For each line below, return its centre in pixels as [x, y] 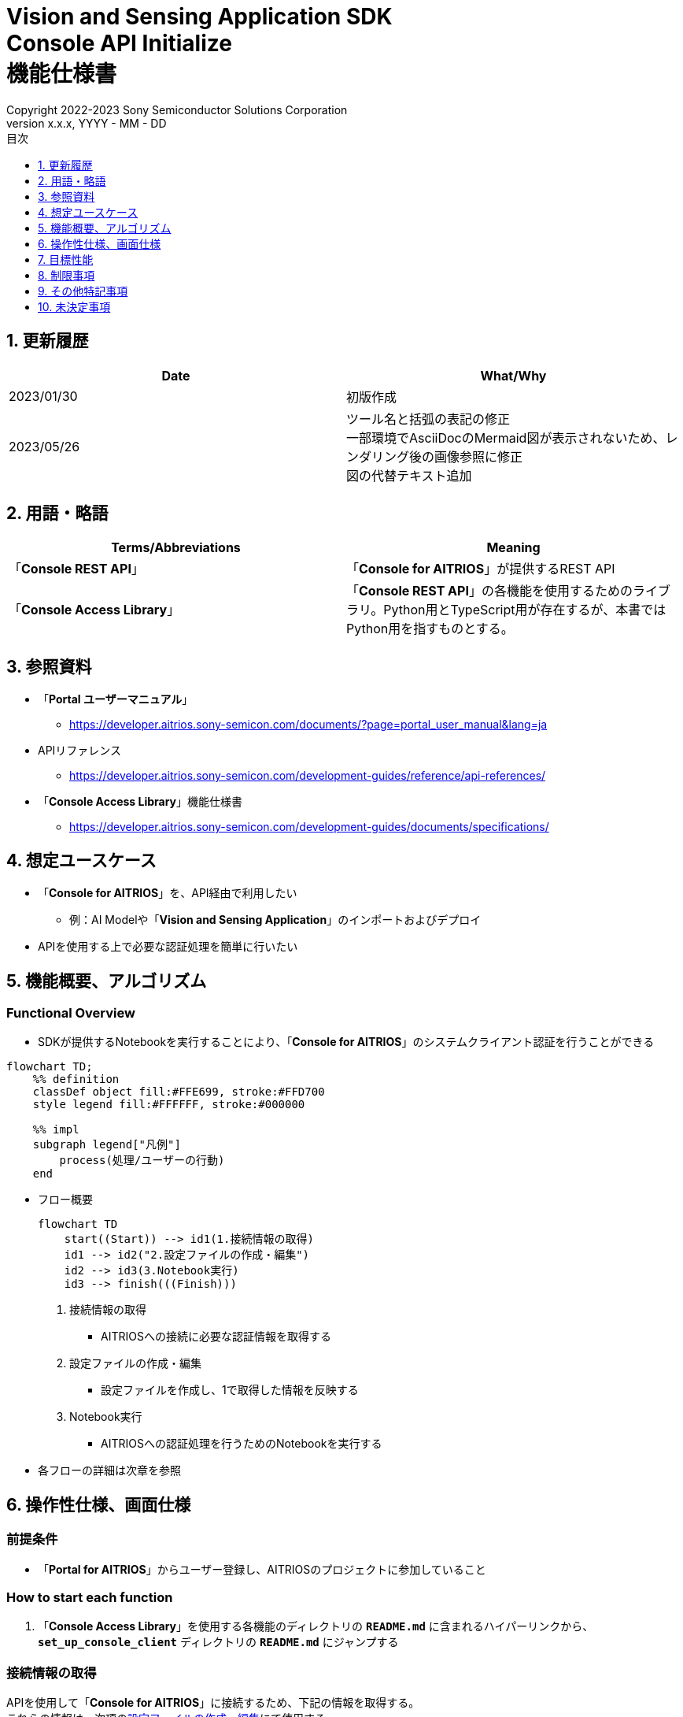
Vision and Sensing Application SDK [199, 17]
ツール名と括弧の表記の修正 [428, 419]
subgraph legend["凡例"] [107, 1145]
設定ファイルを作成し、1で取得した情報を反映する [230, 1390]
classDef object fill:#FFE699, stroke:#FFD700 [179, 1092]
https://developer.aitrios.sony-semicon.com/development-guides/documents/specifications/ [309, 827]
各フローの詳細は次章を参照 [109, 1470]
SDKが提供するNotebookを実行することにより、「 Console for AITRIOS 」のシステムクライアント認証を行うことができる [346, 1042]
